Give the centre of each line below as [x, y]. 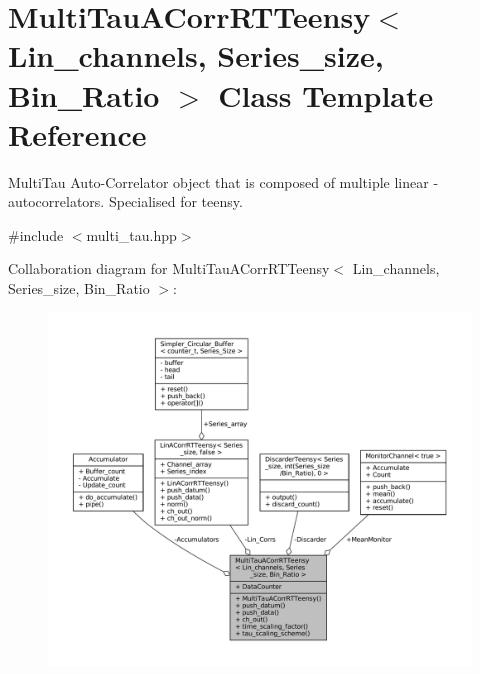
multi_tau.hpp [131, 234]
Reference [77, 133]
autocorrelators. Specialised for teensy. [125, 201]
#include [36, 234]
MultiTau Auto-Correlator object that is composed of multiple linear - [223, 181]
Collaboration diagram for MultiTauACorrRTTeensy [169, 268]
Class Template [326, 94]
